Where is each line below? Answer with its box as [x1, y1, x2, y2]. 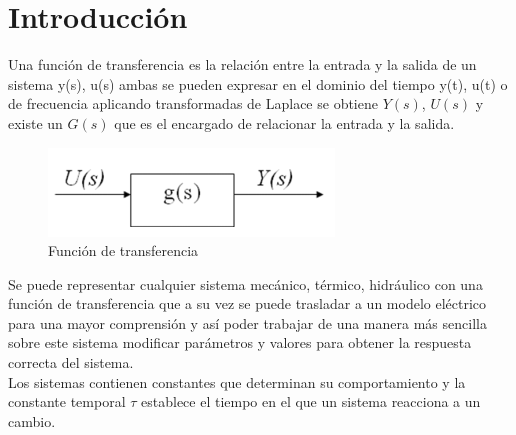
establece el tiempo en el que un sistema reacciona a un [141, 391, 481, 412]
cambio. [8, 410, 56, 431]
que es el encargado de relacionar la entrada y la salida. [114, 112, 455, 133]
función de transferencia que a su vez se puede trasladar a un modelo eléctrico [8, 293, 487, 314]
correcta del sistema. [8, 352, 134, 373]
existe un [8, 112, 63, 133]
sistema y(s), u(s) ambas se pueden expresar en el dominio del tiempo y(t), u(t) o [8, 73, 508, 94]
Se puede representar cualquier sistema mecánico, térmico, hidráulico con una [8, 273, 483, 294]
